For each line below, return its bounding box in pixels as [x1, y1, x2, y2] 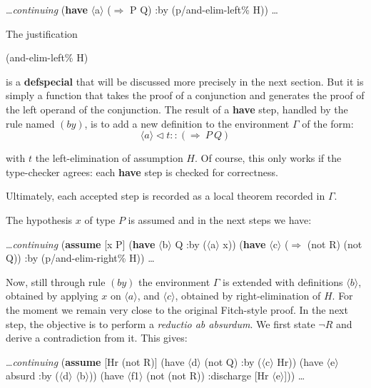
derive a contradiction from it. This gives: [6, 330, 188, 345]
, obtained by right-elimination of [175, 288, 321, 303]
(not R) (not [307, 236, 362, 251]
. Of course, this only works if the [195, 150, 342, 165]
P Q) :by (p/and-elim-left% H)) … [130, 2, 278, 16]
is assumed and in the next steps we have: [128, 212, 312, 227]
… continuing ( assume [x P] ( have [6, 236, 156, 251]
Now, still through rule [6, 274, 106, 289]
